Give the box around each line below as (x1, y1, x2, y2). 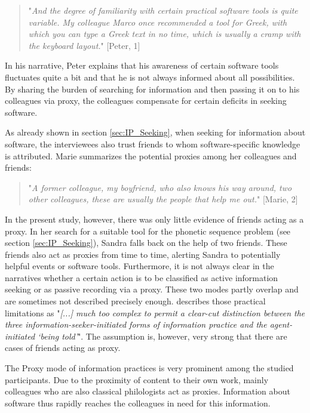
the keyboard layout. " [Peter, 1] (28, 39, 140, 51)
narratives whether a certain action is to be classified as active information (5, 271, 278, 283)
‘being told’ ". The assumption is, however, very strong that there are (38, 329, 287, 342)
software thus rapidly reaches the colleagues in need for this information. (5, 396, 271, 409)
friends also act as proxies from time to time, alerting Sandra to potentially (5, 248, 281, 260)
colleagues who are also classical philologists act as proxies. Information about (5, 385, 290, 397)
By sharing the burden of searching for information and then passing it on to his (5, 82, 300, 95)
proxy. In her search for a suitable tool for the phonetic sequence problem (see (5, 224, 291, 237)
